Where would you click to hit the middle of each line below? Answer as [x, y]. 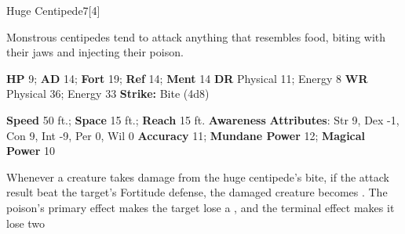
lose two [26, 223]
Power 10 [31, 151]
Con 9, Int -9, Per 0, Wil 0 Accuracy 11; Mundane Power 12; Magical [186, 135]
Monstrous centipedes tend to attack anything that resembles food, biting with [196, 36]
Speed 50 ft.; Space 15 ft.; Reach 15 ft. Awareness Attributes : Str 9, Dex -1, [203, 119]
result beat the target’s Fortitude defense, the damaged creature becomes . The [197, 192]
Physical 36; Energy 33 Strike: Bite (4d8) [108, 94]
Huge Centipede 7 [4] [53, 10]
